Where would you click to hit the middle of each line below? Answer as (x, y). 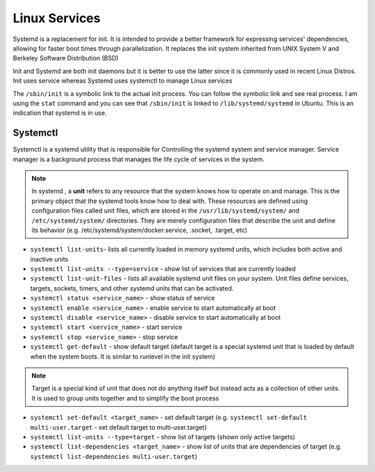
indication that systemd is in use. (60, 113)
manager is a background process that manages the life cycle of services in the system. (139, 159)
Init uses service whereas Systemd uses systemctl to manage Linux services (123, 81)
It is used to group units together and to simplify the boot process (125, 398)
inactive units (49, 259)
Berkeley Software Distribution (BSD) (66, 58)
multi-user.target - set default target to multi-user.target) (119, 427)
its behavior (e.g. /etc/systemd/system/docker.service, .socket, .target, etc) (140, 230)
